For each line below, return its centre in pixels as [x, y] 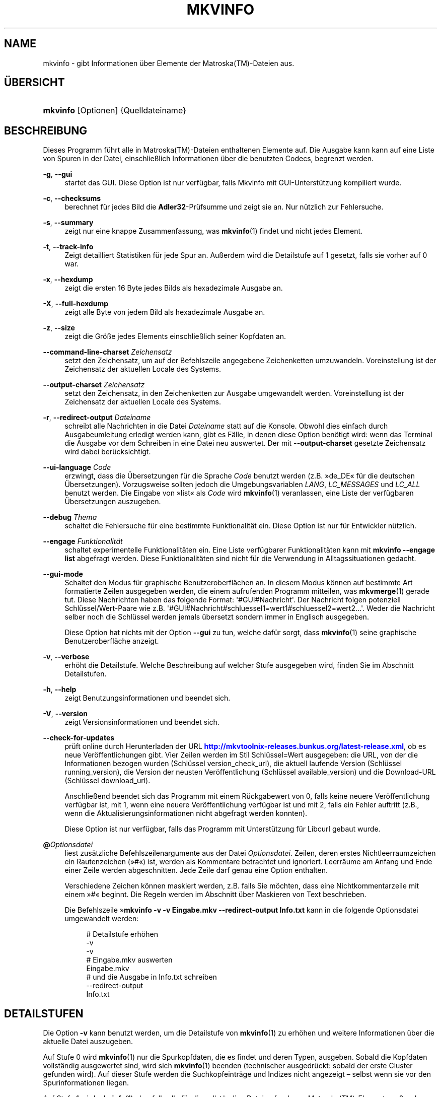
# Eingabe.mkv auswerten [129, 960]
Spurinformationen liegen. [86, 1083]
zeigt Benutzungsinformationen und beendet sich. [148, 698]
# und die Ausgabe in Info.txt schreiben [152, 977]
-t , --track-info [68, 247]
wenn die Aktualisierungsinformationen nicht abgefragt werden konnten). [186, 813]
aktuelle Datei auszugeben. [88, 1042]
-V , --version [65, 714]
